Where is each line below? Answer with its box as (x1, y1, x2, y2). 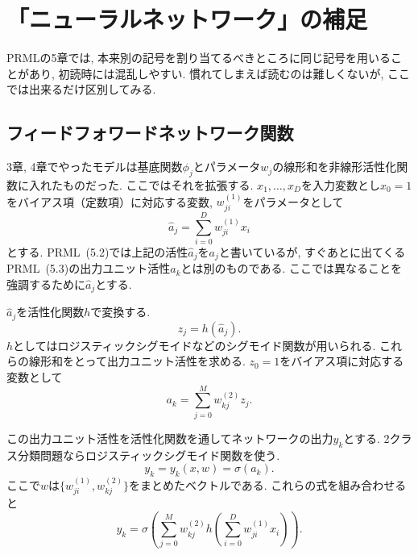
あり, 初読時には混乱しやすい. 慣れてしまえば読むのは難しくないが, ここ (28, 65, 411, 81)
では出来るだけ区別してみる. (6, 81, 156, 98)
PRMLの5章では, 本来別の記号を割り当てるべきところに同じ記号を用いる (6, 49, 391, 66)
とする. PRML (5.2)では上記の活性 (6, 243, 188, 260)
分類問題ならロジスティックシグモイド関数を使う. (17, 446, 280, 463)
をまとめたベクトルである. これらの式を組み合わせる (128, 476, 407, 493)
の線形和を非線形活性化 (272, 158, 397, 175)
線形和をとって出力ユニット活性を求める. (28, 353, 246, 369)
